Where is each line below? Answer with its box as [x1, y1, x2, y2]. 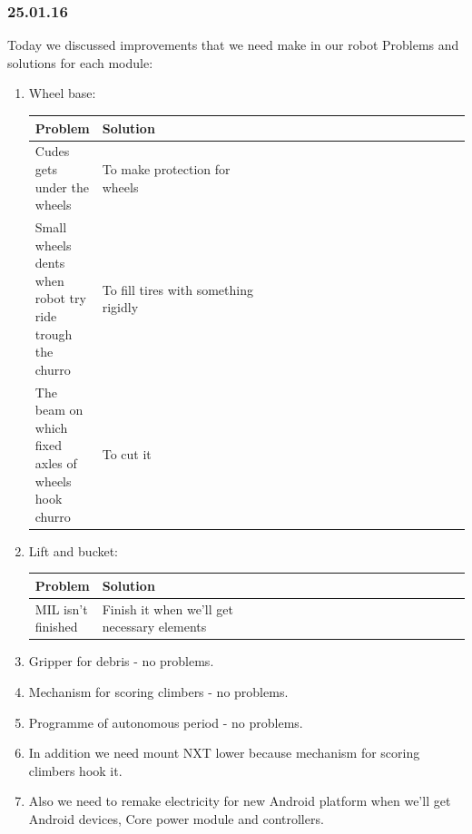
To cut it [102, 445, 152, 464]
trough [34, 324, 73, 343]
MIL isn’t [34, 599, 88, 618]
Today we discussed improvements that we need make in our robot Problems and [7, 35, 459, 54]
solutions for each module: [7, 53, 153, 72]
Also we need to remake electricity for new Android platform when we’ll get [28, 791, 451, 810]
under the [34, 177, 89, 196]
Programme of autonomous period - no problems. [28, 712, 303, 731]
